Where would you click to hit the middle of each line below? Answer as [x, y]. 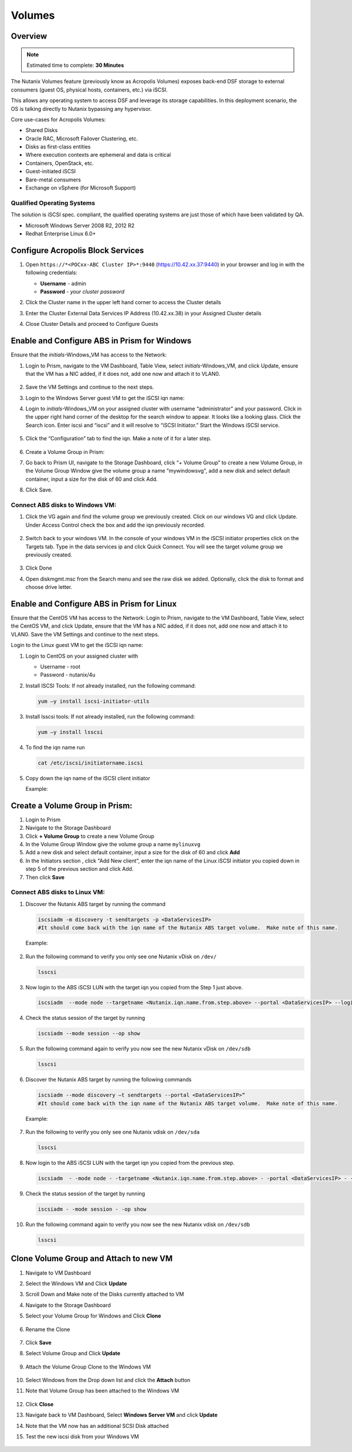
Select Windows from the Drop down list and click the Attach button [108, 1380]
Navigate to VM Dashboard [58, 1273]
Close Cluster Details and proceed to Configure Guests [92, 324]
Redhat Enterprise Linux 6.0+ [61, 233]
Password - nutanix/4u [68, 675]
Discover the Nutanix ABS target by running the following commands [109, 1080]
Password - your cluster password [82, 292]
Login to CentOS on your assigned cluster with [82, 656]
